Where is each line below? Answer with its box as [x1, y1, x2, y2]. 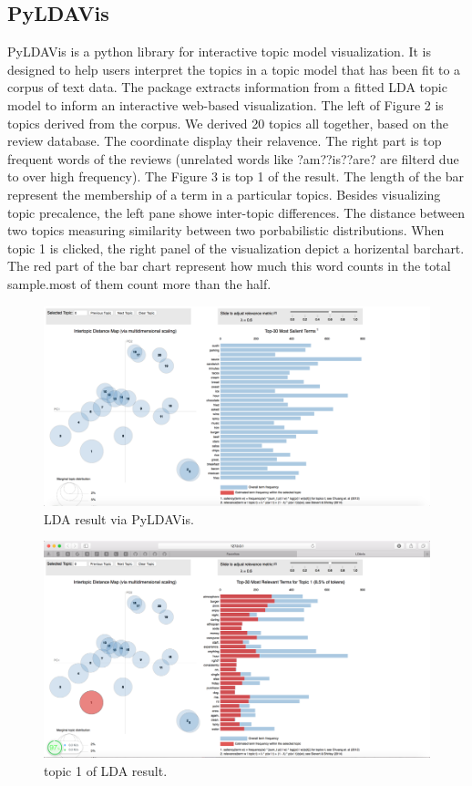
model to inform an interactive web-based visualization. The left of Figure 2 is [7, 95, 444, 114]
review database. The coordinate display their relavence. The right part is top [7, 131, 442, 150]
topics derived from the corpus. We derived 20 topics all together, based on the [7, 113, 448, 132]
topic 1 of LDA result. [44, 760, 168, 780]
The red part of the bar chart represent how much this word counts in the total [7, 256, 451, 275]
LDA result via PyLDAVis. [44, 509, 194, 528]
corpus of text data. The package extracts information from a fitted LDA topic [7, 78, 447, 97]
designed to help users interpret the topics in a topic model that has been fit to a [7, 59, 461, 78]
